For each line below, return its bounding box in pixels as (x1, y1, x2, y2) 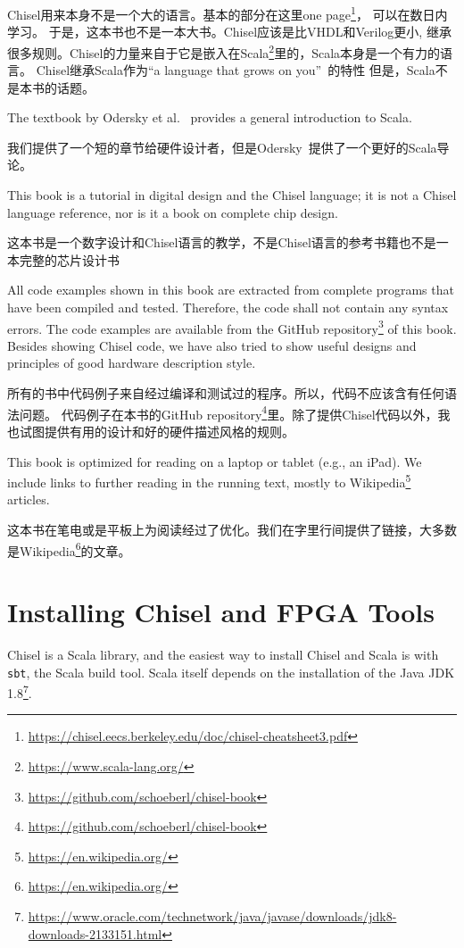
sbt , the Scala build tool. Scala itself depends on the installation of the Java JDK (7, 662, 455, 681)
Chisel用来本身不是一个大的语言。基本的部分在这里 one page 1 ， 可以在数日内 (7, 3, 448, 23)
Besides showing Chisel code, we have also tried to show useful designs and (7, 336, 417, 354)
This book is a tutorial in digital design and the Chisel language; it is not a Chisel (7, 186, 457, 204)
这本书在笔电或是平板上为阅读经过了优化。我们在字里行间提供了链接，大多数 (7, 520, 457, 538)
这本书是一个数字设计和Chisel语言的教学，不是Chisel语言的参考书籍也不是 (7, 233, 436, 252)
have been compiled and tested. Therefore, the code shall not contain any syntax (7, 298, 449, 317)
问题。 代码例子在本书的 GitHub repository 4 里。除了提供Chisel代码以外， (19, 402, 438, 423)
